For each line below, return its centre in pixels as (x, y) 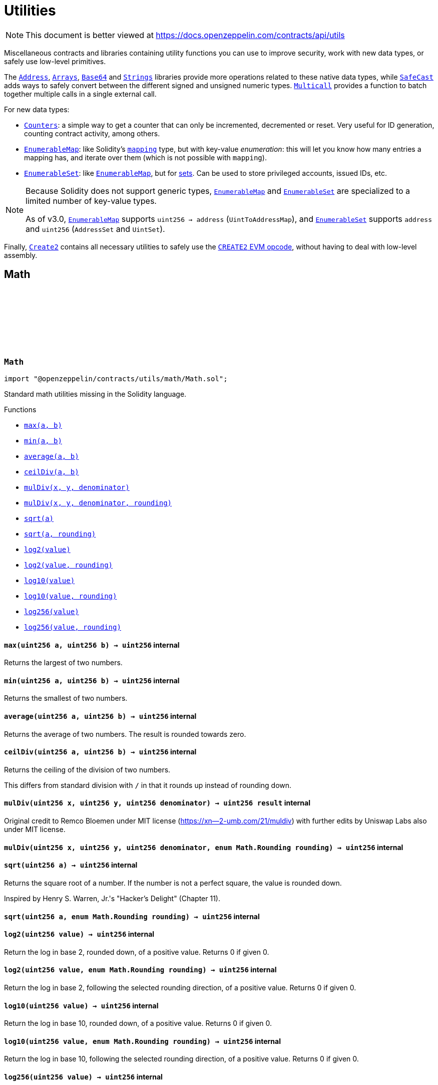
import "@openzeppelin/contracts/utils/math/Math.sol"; (116, 378)
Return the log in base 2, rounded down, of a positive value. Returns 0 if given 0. (137, 952)
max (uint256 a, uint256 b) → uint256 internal (92, 645)
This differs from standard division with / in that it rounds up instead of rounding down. (148, 785)
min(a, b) (43, 441)
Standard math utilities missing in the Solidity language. (95, 394)
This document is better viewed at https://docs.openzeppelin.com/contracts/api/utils (185, 35)
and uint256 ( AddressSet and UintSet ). (95, 229)
